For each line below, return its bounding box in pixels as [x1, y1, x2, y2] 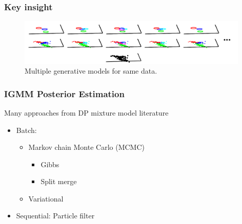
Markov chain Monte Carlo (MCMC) [28, 142, 145, 152]
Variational [28, 193, 64, 204]
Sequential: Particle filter [16, 210, 95, 221]
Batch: [16, 124, 37, 135]
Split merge [41, 176, 77, 187]
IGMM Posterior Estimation [4, 87, 125, 100]
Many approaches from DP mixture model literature [4, 107, 169, 118]
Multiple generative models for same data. [25, 65, 157, 76]
